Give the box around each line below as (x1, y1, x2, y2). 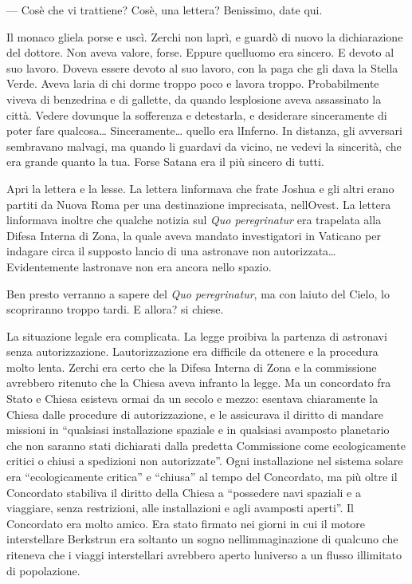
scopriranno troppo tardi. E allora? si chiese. (6, 301, 224, 318)
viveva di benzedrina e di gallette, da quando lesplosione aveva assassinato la (6, 90, 382, 107)
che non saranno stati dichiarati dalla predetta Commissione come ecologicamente (6, 436, 406, 453)
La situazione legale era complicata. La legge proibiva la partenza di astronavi (6, 327, 387, 344)
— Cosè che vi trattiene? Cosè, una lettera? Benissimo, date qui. (6, 2, 323, 18)
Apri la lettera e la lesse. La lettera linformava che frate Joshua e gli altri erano (6, 180, 394, 196)
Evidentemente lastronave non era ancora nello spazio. (6, 258, 272, 274)
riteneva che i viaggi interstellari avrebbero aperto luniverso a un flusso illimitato (6, 547, 402, 562)
